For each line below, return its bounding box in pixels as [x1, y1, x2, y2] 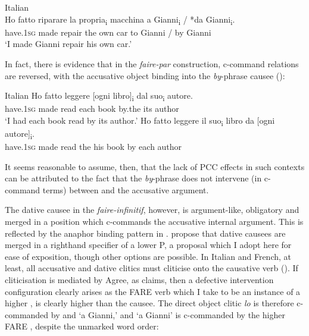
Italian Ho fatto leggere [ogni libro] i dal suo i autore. [5, 89, 193, 103]
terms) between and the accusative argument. [42, 183, 209, 196]
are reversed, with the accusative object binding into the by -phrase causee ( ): [5, 69, 285, 81]
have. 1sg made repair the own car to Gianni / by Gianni [5, 26, 211, 38]
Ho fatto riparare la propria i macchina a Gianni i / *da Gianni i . [5, 12, 235, 27]
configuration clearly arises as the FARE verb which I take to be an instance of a [5, 285, 301, 297]
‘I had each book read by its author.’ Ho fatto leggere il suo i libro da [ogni [5, 114, 275, 128]
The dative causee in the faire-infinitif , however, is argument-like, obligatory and [5, 203, 299, 216]
